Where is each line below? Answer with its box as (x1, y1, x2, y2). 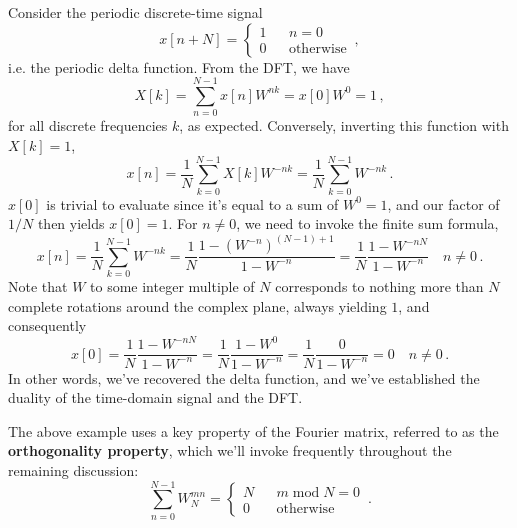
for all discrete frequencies (8, 115, 168, 136)
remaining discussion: (8, 460, 139, 481)
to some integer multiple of (90, 276, 255, 297)
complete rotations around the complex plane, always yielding (8, 295, 387, 316)
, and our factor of (387, 193, 500, 214)
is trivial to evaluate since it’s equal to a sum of (46, 193, 339, 214)
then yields (37, 213, 105, 234)
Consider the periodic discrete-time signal (8, 2, 263, 22)
